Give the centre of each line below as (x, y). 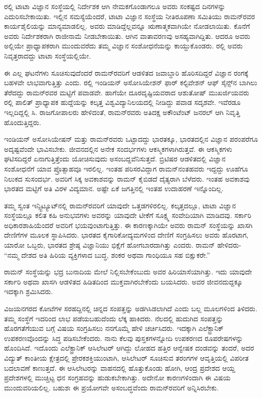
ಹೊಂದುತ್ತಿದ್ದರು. (23, 122)
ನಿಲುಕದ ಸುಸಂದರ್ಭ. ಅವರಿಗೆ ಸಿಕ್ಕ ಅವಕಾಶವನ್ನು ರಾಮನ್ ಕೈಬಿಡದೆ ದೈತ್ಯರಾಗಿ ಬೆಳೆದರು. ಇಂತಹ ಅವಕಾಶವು (127, 178)
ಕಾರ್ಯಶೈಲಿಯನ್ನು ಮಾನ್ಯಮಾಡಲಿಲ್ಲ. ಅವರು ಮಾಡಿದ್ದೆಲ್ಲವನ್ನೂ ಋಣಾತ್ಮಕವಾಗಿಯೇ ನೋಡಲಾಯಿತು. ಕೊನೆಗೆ (127, 26)
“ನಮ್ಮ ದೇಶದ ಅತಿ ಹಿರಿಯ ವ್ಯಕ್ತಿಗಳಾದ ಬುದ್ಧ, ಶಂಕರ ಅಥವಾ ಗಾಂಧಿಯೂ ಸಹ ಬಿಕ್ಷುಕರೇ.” (107, 254)
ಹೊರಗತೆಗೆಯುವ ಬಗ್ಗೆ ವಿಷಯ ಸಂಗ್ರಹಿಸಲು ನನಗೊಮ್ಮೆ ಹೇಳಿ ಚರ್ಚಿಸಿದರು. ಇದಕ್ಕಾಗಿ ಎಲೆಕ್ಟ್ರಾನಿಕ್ (114, 328)
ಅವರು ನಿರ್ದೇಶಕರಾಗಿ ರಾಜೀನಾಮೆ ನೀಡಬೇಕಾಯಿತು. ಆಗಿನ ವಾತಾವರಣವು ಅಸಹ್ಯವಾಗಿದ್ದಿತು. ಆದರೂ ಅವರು (127, 36)
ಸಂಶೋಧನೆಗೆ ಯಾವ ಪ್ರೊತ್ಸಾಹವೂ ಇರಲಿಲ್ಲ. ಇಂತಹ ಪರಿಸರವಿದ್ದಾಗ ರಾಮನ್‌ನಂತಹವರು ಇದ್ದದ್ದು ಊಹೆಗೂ (126, 168)
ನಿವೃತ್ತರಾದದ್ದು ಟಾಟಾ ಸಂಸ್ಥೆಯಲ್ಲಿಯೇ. (48, 55)
